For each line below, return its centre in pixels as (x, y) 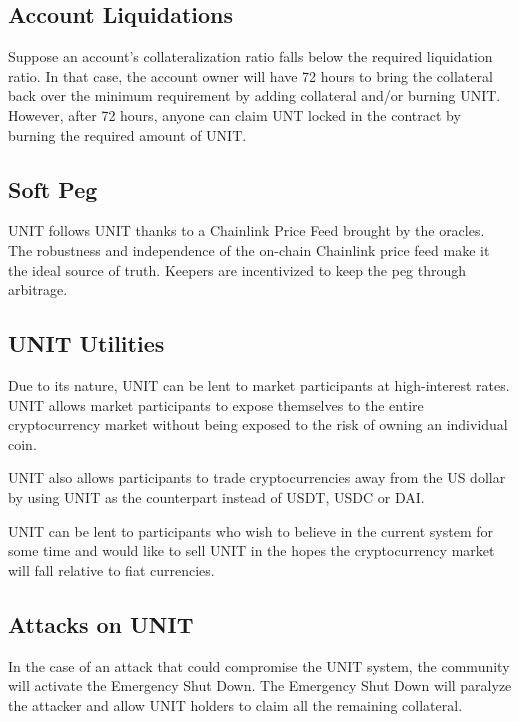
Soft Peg (53, 188)
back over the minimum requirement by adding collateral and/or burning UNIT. (254, 95)
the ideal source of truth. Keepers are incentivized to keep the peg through (237, 269)
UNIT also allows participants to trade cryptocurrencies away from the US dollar (257, 477)
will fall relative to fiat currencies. (111, 569)
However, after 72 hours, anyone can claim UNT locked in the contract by (234, 114)
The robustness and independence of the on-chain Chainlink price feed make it (249, 249)
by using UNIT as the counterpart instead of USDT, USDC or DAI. (216, 496)
